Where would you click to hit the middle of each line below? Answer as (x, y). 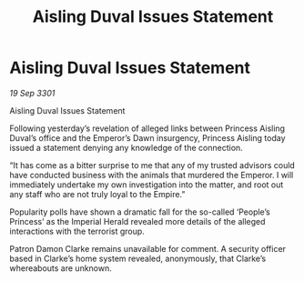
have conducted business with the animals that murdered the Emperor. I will (152, 175)
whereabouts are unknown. (61, 268)
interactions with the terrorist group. (77, 231)
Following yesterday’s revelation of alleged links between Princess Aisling (147, 128)
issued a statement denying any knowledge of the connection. (126, 147)
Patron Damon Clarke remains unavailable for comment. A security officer (148, 248)
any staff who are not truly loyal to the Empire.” (97, 194)
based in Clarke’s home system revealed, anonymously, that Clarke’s (138, 258)
